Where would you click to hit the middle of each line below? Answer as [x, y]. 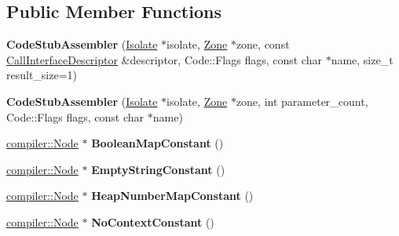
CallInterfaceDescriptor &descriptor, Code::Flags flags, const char [164, 59]
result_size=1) [42, 75]
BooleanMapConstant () [157, 143]
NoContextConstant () [153, 221]
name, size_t [362, 59]
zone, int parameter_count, [302, 101]
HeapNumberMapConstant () [172, 196]
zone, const [263, 44]
